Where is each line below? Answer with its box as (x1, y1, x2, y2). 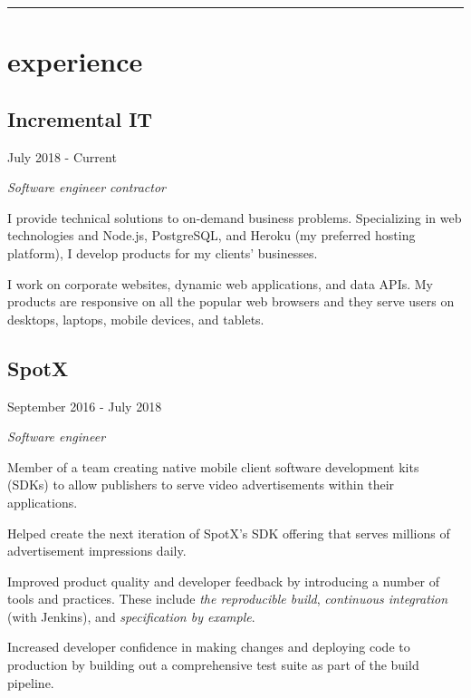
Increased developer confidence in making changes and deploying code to (7, 637, 410, 656)
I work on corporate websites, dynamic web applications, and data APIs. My (7, 274, 434, 293)
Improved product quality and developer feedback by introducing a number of (7, 571, 440, 590)
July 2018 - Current (7, 147, 117, 166)
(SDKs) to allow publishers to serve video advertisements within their (7, 475, 395, 494)
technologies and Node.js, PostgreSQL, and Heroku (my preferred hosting (7, 226, 416, 245)
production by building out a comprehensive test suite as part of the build (7, 655, 419, 674)
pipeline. (7, 673, 54, 692)
